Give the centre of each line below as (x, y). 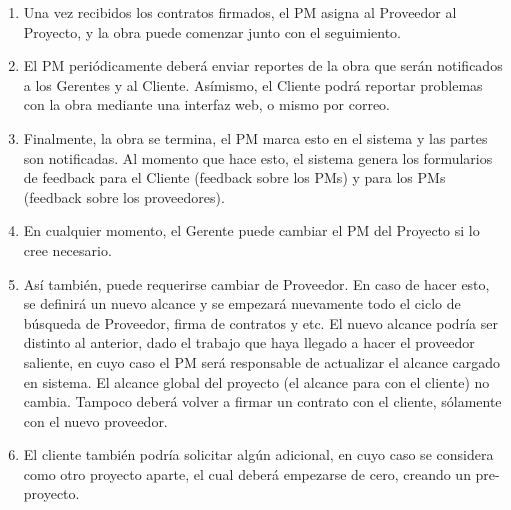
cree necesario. (67, 249)
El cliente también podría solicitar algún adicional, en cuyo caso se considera (258, 454)
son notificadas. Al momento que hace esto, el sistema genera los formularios (258, 157)
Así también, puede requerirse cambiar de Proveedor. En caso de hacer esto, (256, 283)
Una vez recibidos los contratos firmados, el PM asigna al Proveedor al (240, 12)
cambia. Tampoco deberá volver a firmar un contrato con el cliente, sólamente (262, 401)
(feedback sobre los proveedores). (124, 196)
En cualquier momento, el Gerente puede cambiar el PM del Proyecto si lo (251, 230)
